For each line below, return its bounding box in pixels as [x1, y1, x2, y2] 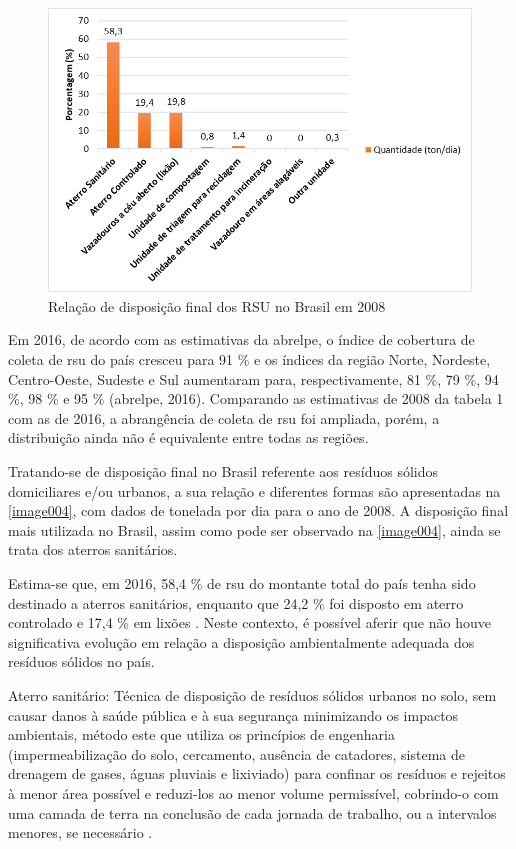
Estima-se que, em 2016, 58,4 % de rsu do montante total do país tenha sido [8, 572, 476, 593]
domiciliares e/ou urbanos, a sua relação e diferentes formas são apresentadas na [8, 480, 501, 501]
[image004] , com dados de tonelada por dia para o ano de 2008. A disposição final [8, 500, 509, 521]
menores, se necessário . [8, 822, 153, 843]
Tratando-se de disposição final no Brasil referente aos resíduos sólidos [8, 461, 439, 482]
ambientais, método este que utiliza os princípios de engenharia [8, 724, 395, 745]
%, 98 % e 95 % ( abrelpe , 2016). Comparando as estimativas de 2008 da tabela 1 [8, 388, 504, 409]
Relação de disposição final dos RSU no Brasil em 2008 [48, 295, 386, 316]
